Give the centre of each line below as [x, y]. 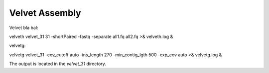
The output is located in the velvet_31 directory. [58, 64]
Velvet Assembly [45, 13]
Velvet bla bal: [24, 28]
